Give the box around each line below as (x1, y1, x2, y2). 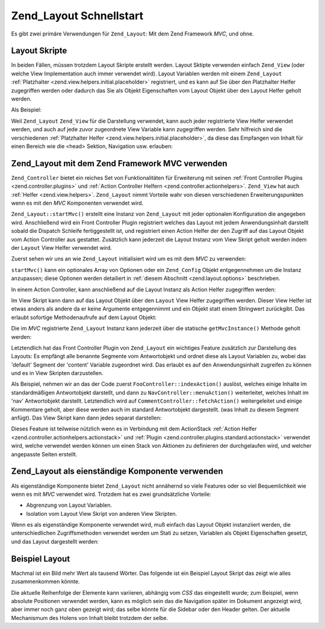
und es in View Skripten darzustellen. (11, 370, 104, 377)
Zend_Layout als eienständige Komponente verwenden (11, 466, 223, 477)
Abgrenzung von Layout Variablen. (26, 501, 113, 509)
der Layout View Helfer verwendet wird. (11, 244, 113, 251)
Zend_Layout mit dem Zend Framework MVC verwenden (11, 158, 228, 169)
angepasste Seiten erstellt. (11, 450, 78, 457)
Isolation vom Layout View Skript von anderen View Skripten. (26, 510, 178, 517)
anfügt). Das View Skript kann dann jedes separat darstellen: (11, 414, 162, 421)
